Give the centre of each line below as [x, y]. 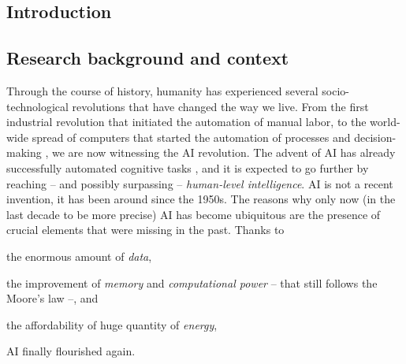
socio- [335, 90]
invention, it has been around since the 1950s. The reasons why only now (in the [201, 199]
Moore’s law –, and [52, 298]
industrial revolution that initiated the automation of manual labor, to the [186, 122]
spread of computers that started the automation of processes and [191, 137]
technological [37, 106]
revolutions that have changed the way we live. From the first [220, 106]
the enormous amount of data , [79, 256]
